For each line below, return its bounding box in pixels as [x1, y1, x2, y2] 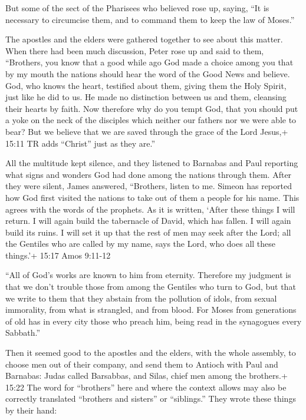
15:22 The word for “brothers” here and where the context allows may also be [5, 381, 287, 393]
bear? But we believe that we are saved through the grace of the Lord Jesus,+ [5, 125, 288, 137]
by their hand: [5, 404, 57, 416]
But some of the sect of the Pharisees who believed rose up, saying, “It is [5, 2, 269, 14]
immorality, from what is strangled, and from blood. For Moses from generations [5, 303, 297, 316]
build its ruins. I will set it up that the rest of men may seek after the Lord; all [5, 226, 291, 238]
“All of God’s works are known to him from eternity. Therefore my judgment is [5, 269, 291, 281]
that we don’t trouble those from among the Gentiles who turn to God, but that [5, 280, 296, 293]
